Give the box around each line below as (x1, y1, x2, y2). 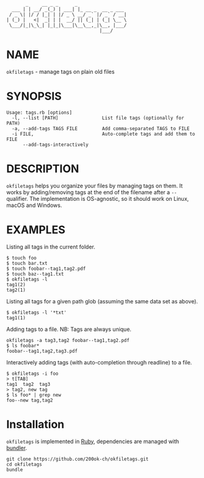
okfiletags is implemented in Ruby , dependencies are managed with (6, 438, 180, 445)
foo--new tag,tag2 (6, 397, 53, 404)
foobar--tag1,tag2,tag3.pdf (6, 348, 78, 354)
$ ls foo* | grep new (6, 392, 62, 398)
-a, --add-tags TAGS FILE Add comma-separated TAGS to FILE (12, 125, 190, 132)
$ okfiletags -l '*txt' (6, 310, 67, 316)
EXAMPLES (6, 223, 65, 236)
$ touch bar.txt (6, 260, 48, 266)
